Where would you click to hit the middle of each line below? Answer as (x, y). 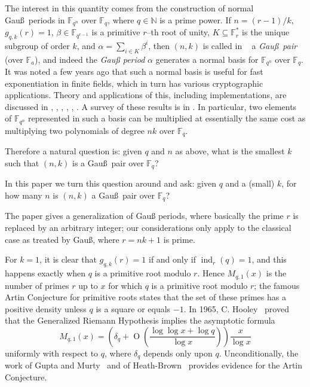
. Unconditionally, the (259, 353)
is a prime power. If (195, 19)
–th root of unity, (178, 32)
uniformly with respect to (52, 353)
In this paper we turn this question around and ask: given (111, 183)
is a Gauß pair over (108, 162)
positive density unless (46, 308)
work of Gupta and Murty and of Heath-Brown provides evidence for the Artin (154, 365)
